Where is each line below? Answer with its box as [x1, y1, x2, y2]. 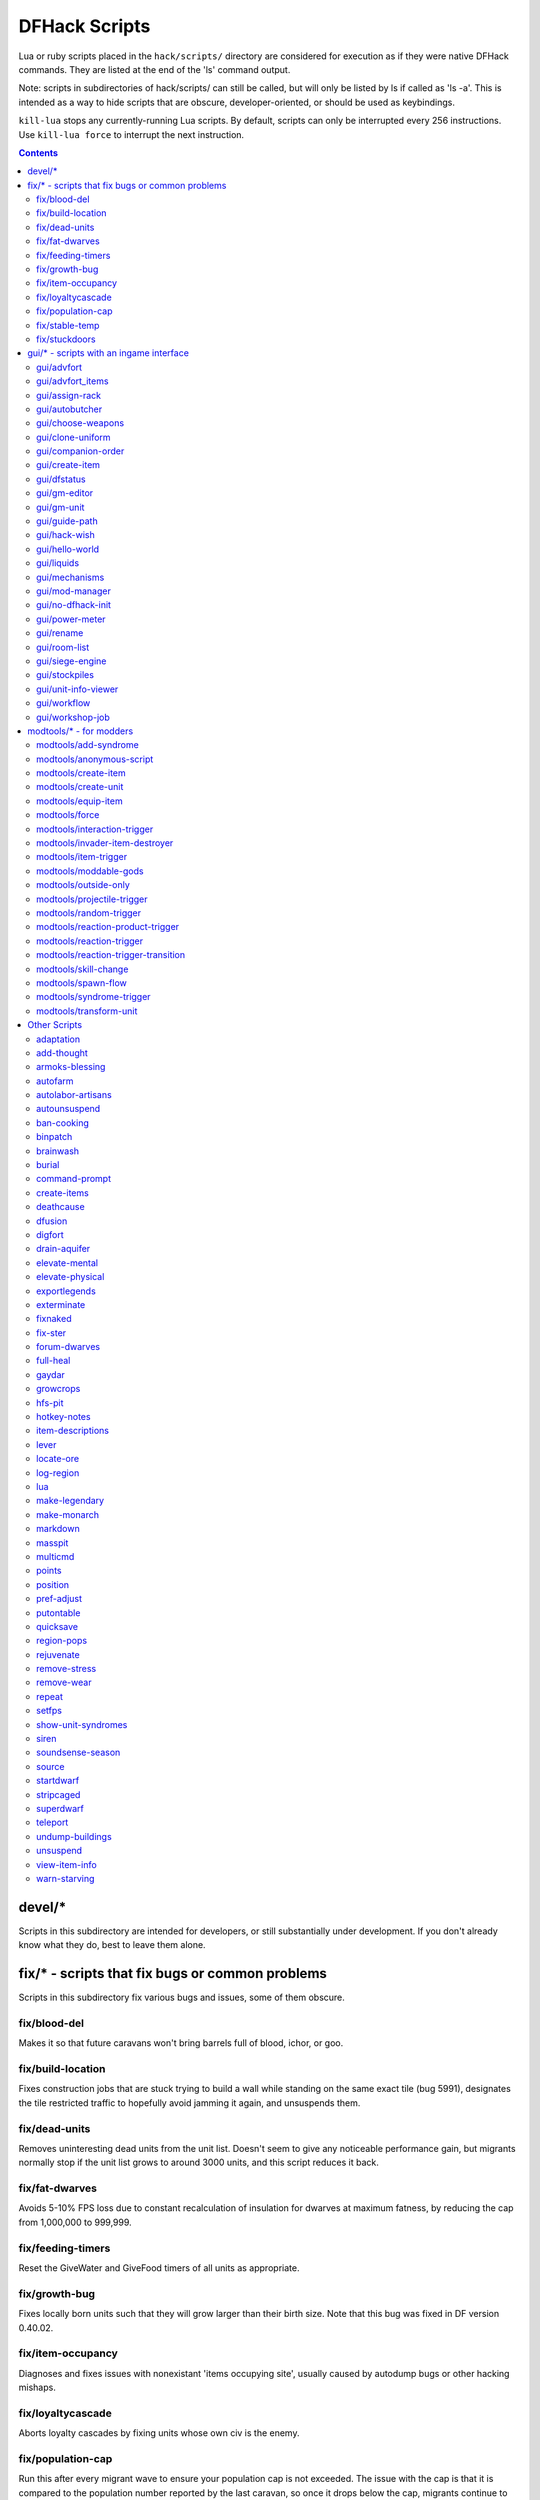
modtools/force [36, 809, 100, 821]
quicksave [36, 1620, 79, 1632]
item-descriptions [36, 1425, 110, 1437]
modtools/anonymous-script [36, 753, 154, 765]
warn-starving [36, 1872, 95, 1884]
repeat [36, 1690, 64, 1702]
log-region [36, 1466, 80, 1479]
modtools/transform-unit [36, 1005, 138, 1017]
